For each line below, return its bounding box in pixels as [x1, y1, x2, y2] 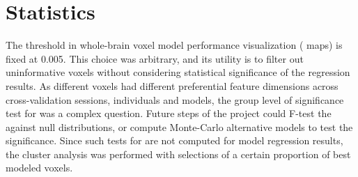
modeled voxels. [6, 160, 73, 175]
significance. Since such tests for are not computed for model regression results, [6, 133, 343, 148]
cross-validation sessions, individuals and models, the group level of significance [6, 92, 344, 107]
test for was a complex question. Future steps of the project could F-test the [6, 106, 332, 121]
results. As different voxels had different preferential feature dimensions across [6, 78, 338, 93]
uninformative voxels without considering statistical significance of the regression [6, 65, 350, 79]
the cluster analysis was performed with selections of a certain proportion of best [6, 146, 351, 161]
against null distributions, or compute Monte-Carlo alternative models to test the [6, 119, 353, 134]
